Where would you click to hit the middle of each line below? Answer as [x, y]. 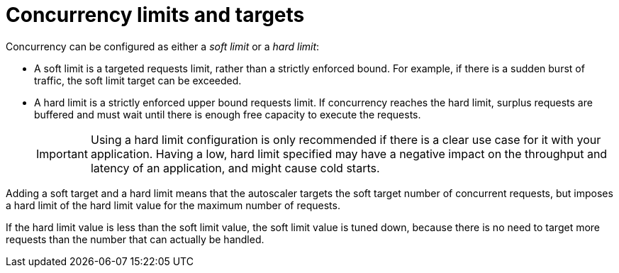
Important [62, 154]
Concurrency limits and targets [155, 15]
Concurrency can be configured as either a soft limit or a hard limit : [163, 46]
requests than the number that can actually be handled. [135, 239]
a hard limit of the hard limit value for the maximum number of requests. [173, 205]
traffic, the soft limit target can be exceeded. [138, 80]
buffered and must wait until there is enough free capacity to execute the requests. [228, 114]
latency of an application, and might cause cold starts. [235, 168]
